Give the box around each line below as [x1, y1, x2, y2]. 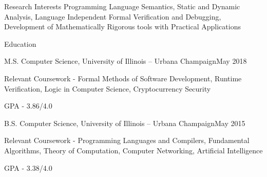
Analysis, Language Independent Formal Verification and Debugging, [4, 11, 221, 22]
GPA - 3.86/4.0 [4, 100, 52, 111]
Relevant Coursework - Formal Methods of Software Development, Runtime [4, 73, 242, 83]
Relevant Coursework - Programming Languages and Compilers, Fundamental [4, 135, 250, 146]
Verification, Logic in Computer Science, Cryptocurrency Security [4, 83, 211, 94]
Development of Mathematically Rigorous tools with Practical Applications [4, 21, 241, 32]
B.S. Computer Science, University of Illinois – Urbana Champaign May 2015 [4, 117, 245, 128]
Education [4, 38, 36, 49]
